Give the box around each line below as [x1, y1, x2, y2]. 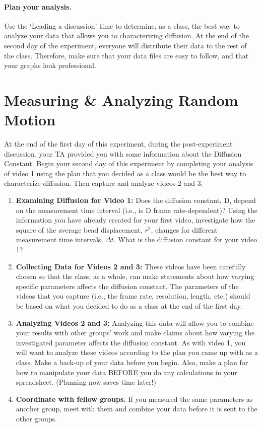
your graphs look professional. [4, 60, 96, 70]
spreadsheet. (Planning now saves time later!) [16, 377, 157, 387]
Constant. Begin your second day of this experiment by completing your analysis [4, 158, 253, 169]
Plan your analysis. [4, 1, 72, 12]
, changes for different [151, 224, 218, 235]
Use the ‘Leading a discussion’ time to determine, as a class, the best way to [4, 20, 240, 31]
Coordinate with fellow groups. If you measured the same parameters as [16, 393, 253, 404]
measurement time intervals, [16, 234, 103, 245]
